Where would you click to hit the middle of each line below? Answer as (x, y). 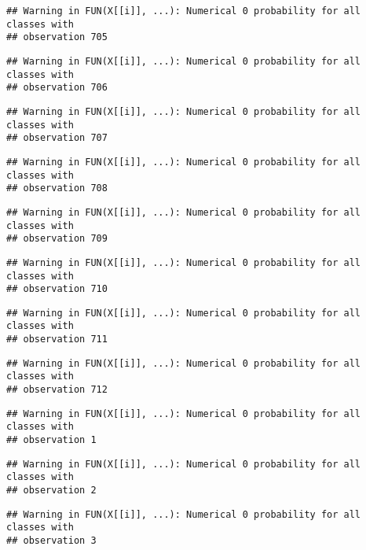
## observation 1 (51, 440)
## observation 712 (57, 390)
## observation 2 (51, 491)
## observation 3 (51, 541)
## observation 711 (57, 340)
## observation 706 (57, 88)
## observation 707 (57, 138)
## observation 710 (57, 289)
